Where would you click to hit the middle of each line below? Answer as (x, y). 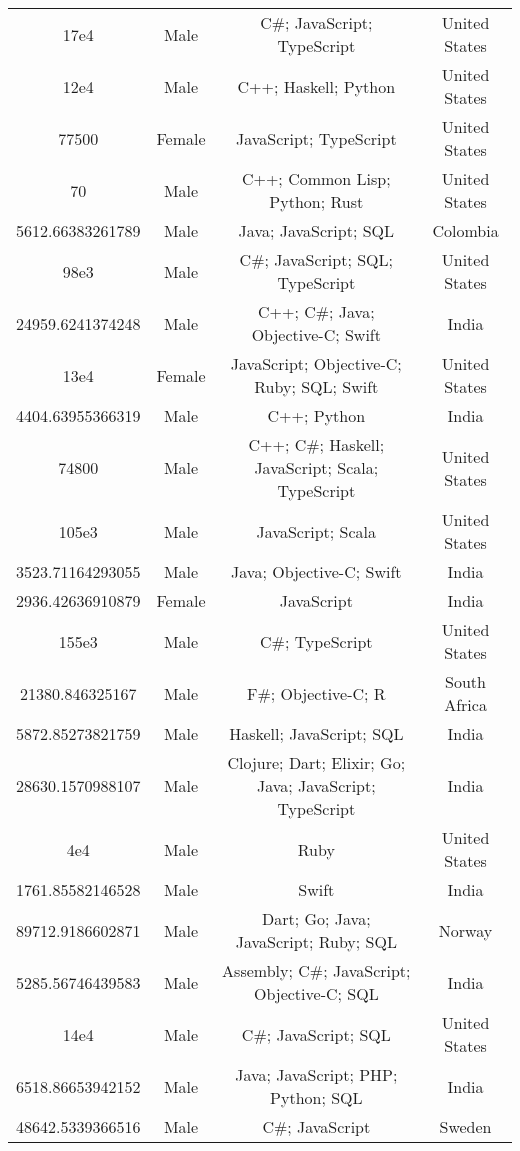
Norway (465, 930)
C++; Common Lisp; (316, 178)
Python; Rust (316, 201)
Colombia (465, 230)
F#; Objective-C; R (316, 693)
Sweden (465, 1126)
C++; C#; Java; (316, 311)
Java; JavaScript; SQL (316, 230)
